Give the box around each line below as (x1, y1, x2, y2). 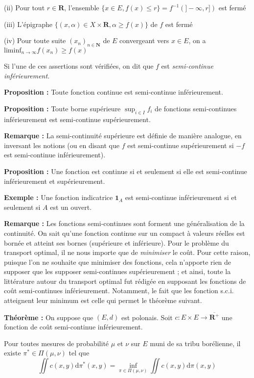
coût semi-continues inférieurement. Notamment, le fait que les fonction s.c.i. (4, 285, 234, 296)
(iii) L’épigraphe (4, 19, 53, 29)
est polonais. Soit (121, 312, 173, 322)
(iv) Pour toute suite (4, 35, 66, 46)
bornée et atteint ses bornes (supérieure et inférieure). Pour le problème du (4, 237, 229, 248)
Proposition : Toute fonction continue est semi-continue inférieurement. (4, 87, 223, 97)
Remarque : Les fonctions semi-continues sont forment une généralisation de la (4, 218, 245, 228)
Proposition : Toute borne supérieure (4, 103, 121, 113)
